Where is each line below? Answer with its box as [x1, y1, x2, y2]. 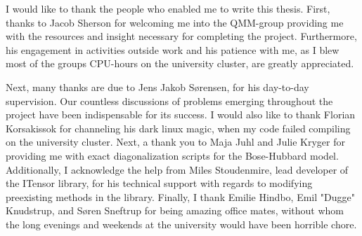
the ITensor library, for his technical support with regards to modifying [6, 176, 313, 190]
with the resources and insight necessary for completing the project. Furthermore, [6, 29, 357, 43]
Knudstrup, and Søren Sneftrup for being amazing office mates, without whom [6, 203, 344, 218]
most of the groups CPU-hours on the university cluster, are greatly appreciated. [6, 56, 354, 71]
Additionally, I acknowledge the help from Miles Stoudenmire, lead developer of [6, 162, 349, 176]
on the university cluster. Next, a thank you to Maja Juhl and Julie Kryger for [6, 134, 346, 149]
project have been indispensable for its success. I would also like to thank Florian [6, 107, 356, 122]
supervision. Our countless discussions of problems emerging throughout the [6, 93, 333, 108]
